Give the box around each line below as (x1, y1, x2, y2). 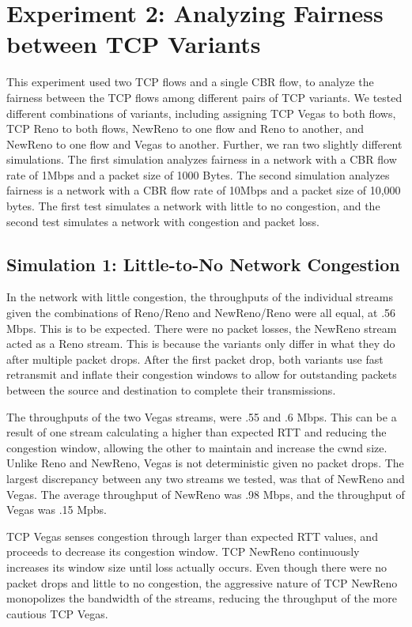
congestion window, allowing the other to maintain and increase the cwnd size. (6, 439, 387, 455)
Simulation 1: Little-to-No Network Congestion (6, 251, 400, 276)
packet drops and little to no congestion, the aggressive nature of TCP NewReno (6, 574, 398, 591)
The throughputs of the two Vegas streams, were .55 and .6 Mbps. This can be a (6, 408, 397, 425)
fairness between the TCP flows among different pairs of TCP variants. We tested (6, 89, 403, 105)
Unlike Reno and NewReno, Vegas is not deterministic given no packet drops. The (6, 455, 404, 471)
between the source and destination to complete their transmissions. (6, 382, 336, 398)
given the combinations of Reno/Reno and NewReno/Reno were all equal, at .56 (6, 304, 396, 321)
